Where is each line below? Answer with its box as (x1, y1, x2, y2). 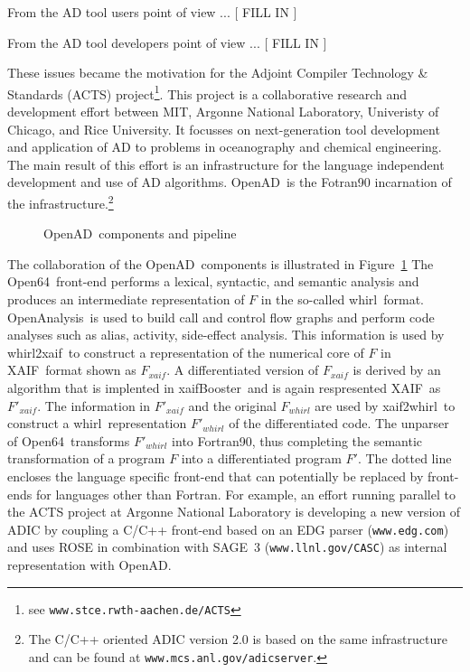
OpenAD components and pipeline (43, 224, 237, 243)
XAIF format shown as (7, 360, 136, 379)
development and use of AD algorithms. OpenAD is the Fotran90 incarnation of (7, 173, 452, 191)
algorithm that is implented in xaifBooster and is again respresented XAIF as (7, 378, 441, 397)
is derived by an (352, 360, 441, 379)
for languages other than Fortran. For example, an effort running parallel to (35, 484, 456, 503)
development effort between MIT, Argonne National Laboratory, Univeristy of (7, 102, 439, 121)
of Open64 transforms (7, 431, 130, 450)
